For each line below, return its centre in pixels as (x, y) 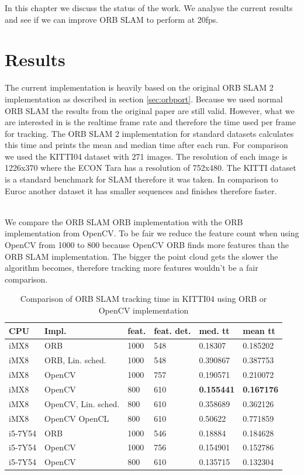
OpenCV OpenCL (77, 418)
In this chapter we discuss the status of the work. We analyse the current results (149, 8)
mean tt (259, 330)
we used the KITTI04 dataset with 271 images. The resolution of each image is (146, 156)
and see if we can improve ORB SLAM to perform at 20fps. (112, 19)
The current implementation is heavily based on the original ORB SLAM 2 (139, 87)
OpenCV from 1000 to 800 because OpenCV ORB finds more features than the (147, 245)
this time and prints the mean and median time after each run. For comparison (146, 145)
